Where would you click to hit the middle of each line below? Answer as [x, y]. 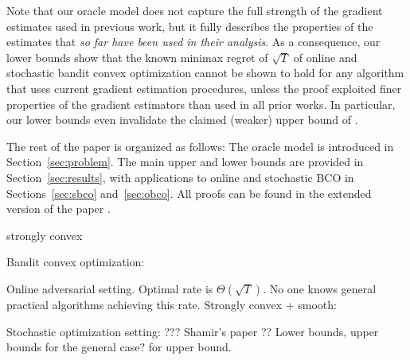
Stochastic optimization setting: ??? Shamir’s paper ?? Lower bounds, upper [193, 331]
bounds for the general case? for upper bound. [119, 347]
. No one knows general [320, 288]
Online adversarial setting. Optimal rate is [110, 288]
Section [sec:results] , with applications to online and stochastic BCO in [180, 177]
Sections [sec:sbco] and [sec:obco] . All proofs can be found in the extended [189, 193]
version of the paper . [59, 209]
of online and [325, 57]
